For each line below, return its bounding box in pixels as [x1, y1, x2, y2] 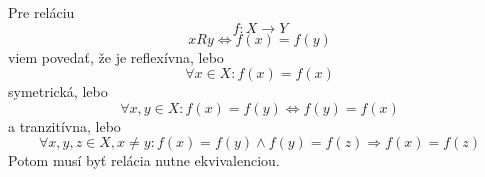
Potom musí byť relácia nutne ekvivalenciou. [8, 150, 280, 171]
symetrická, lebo [8, 81, 108, 102]
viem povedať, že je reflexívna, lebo [8, 46, 224, 67]
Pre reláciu [8, 2, 75, 22]
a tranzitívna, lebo [8, 115, 121, 136]
